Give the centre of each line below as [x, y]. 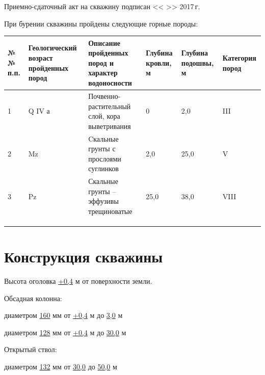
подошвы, [197, 62]
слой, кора [104, 116]
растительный [110, 106]
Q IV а [39, 111]
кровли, [159, 62]
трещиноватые [110, 211]
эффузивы [103, 201]
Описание [104, 43]
